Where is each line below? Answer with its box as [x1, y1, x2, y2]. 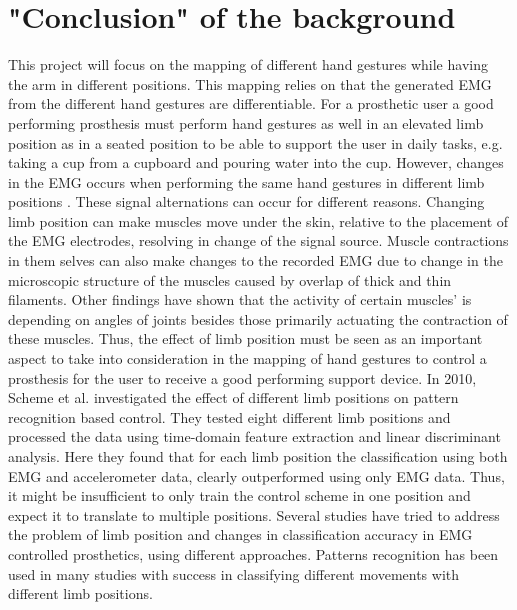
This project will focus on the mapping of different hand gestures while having [8, 54, 488, 75]
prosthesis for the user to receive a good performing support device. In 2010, [8, 367, 477, 388]
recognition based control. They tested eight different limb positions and [8, 406, 451, 427]
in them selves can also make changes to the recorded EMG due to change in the [8, 250, 503, 271]
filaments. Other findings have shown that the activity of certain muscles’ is [8, 289, 472, 310]
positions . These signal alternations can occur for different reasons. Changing [8, 191, 485, 212]
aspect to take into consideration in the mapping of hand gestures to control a [8, 348, 487, 369]
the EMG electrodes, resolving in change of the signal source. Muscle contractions [8, 230, 509, 251]
